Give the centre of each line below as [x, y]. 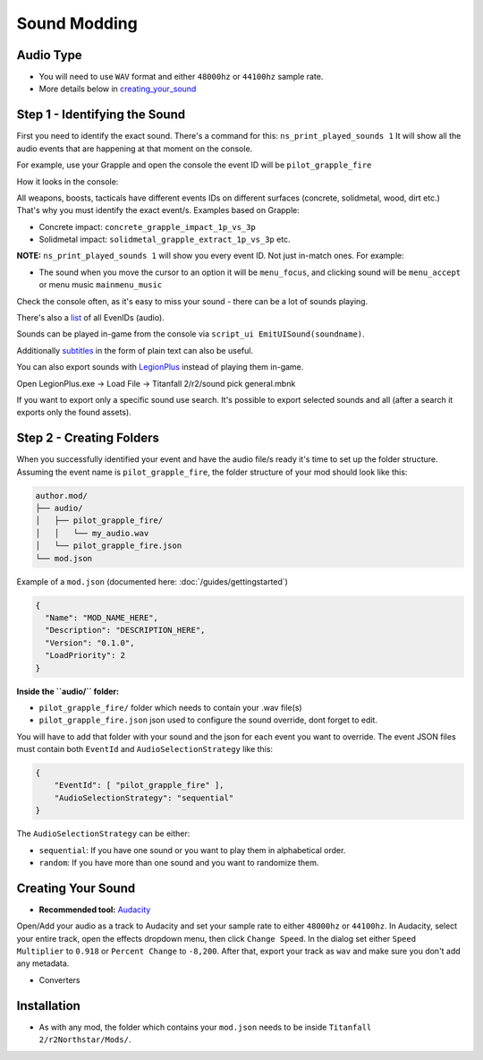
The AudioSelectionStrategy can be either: [103, 833]
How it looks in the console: [68, 181]
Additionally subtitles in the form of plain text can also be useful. [135, 350]
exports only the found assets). [74, 413]
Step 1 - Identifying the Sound [101, 115]
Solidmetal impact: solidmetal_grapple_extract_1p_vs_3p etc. [165, 239]
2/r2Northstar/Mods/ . [85, 1039]
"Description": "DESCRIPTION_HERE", [125, 630]
